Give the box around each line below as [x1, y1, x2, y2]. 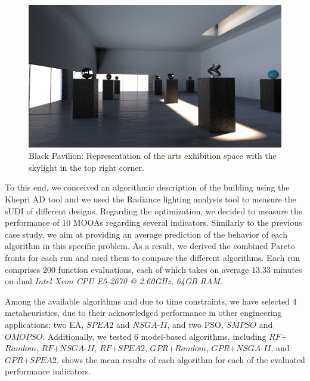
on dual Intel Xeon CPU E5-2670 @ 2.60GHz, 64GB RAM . [5, 275, 222, 287]
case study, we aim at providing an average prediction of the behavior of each [5, 228, 287, 240]
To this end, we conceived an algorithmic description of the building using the [5, 181, 290, 193]
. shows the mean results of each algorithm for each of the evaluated [57, 353, 305, 365]
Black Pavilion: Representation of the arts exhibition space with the [29, 149, 277, 162]
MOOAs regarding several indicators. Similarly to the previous [73, 216, 302, 229]
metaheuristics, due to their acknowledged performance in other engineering [5, 306, 282, 319]
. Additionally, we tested [42, 330, 132, 342]
